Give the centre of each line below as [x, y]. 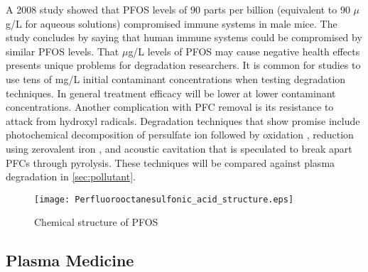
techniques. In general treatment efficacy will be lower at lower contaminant [171, 93]
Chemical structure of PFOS [96, 222]
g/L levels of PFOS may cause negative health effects [244, 51]
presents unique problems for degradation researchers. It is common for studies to [183, 65]
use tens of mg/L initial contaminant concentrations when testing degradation [176, 78]
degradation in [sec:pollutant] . [71, 176]
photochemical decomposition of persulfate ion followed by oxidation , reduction [180, 135]
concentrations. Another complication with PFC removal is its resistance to [170, 107]
